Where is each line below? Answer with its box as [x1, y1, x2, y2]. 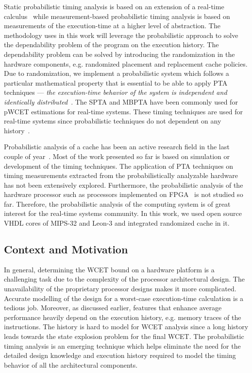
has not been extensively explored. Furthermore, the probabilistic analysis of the [4, 179, 243, 190]
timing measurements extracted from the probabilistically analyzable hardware [4, 170, 238, 180]
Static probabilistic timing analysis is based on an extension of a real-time [4, 1, 224, 11]
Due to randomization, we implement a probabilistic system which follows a [4, 68, 229, 78]
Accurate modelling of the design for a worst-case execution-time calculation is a [4, 293, 244, 303]
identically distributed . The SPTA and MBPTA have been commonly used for [4, 96, 238, 107]
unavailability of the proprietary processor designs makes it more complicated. [4, 284, 236, 294]
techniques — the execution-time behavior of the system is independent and [4, 87, 227, 97]
